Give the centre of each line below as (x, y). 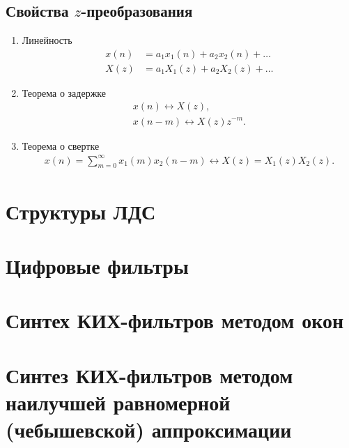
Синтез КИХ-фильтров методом (149, 374)
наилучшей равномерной (118, 402)
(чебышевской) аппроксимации (149, 430)
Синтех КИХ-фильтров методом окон (175, 320)
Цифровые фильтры (97, 265)
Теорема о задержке (64, 92)
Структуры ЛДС (81, 211)
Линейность (47, 40)
